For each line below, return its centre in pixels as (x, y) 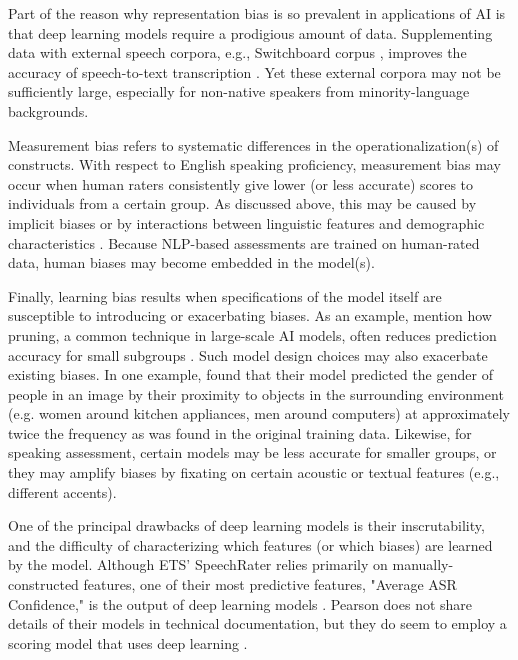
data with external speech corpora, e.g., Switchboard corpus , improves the (237, 52)
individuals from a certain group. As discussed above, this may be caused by (242, 203)
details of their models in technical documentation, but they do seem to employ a (257, 623)
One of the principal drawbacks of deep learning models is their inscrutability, (246, 525)
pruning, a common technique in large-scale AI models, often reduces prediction (252, 334)
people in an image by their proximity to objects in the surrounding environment (256, 393)
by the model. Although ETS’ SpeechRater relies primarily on (198, 564)
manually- (423, 564)
